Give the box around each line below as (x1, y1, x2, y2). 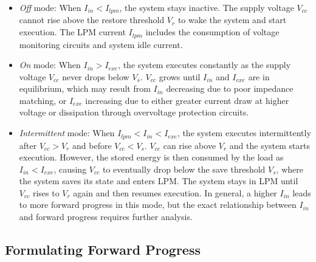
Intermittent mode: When (19, 126, 115, 139)
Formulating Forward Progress (5, 240, 201, 259)
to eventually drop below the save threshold (102, 162, 266, 175)
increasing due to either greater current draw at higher (85, 94, 289, 106)
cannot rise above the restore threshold (19, 13, 165, 26)
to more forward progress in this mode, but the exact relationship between (19, 198, 297, 211)
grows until (159, 70, 201, 83)
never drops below (62, 70, 129, 83)
